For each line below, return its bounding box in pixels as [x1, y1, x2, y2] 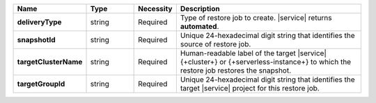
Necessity [138, 4, 173, 13]
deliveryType [17, 17, 62, 27]
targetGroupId [17, 79, 65, 88]
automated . [180, 21, 219, 31]
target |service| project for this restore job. [180, 84, 320, 93]
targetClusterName [17, 57, 83, 66]
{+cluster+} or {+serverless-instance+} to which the [180, 57, 352, 66]
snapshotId [17, 35, 56, 44]
